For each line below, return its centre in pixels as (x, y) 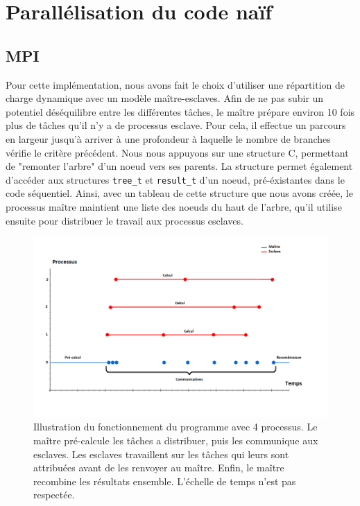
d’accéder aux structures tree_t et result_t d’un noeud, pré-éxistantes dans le (175, 179)
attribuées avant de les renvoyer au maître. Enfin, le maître (159, 468)
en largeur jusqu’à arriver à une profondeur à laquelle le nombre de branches (168, 138)
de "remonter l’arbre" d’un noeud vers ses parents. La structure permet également (179, 166)
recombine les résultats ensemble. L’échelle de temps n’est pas (165, 481)
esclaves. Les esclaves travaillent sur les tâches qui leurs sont (161, 454)
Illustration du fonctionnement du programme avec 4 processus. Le (175, 427)
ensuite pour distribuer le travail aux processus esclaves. (125, 220)
